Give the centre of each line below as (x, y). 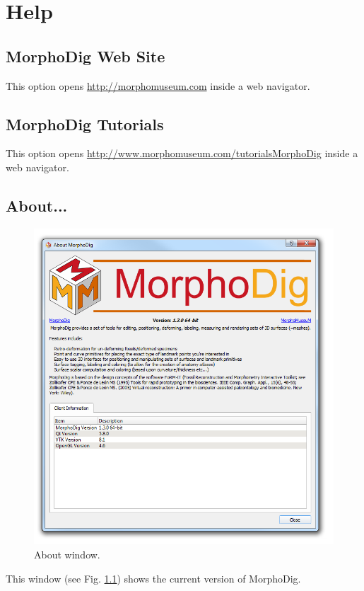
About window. (67, 555)
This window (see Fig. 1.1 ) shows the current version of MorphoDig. (153, 578)
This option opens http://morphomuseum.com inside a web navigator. (158, 85)
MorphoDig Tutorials (85, 124)
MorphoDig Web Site (86, 56)
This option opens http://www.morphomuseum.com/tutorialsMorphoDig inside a (182, 153)
